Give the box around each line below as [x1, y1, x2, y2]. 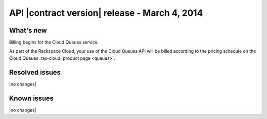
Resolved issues [9, 68, 61, 77]
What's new [9, 26, 47, 35]
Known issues [9, 94, 54, 102]
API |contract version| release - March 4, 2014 [9, 7, 203, 18]
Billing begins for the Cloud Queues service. [9, 40, 99, 45]
